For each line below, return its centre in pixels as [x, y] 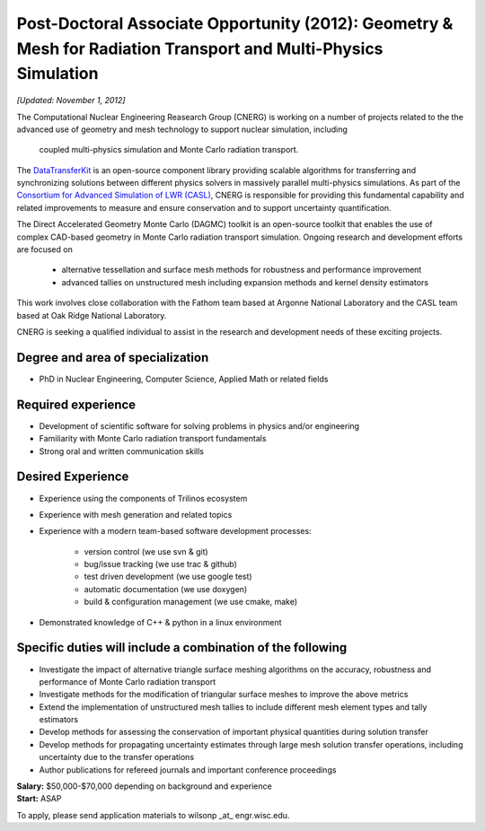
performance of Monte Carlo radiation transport [127, 681]
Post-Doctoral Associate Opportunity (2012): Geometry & [235, 23]
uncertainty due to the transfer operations [117, 757]
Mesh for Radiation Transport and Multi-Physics [200, 48]
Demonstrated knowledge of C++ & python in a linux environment [160, 622]
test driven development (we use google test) [168, 577]
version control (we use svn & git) [146, 551]
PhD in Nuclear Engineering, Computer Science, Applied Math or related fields [184, 379]
